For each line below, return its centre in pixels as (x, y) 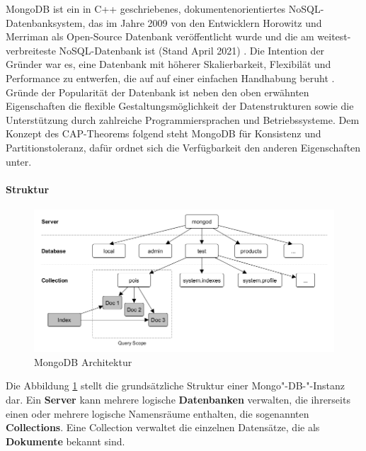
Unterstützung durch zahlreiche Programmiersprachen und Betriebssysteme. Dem (183, 119)
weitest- (334, 36)
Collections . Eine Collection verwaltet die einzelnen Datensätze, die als (163, 427)
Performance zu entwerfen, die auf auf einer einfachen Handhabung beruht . (170, 78)
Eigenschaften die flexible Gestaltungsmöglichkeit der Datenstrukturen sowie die (180, 106)
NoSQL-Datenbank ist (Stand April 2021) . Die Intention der (192, 50)
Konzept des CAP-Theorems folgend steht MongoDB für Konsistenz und (164, 133)
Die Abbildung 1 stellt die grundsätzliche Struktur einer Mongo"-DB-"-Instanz (175, 386)
